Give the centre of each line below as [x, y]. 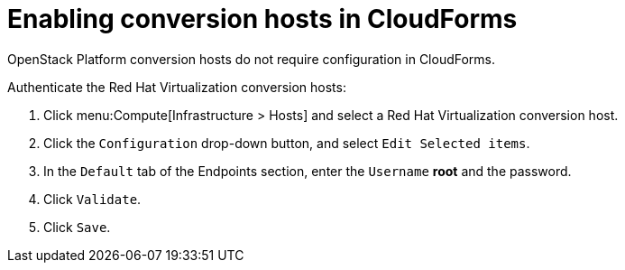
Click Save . [77, 227]
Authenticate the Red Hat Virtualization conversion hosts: [177, 87]
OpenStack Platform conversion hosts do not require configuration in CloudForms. [252, 59]
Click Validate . [92, 199]
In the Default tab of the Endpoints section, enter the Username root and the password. [308, 171]
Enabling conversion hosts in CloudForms [262, 19]
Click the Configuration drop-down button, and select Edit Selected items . [287, 143]
